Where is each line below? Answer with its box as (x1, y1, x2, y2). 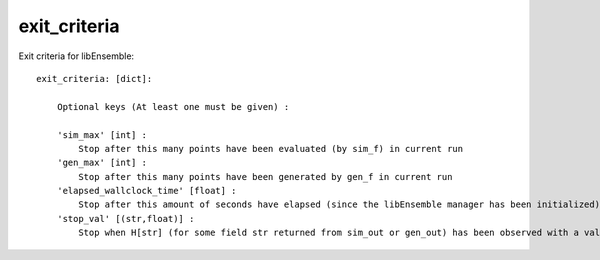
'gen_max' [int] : (56, 157, 148, 169)
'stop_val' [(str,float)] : (56, 213, 195, 224)
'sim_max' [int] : (56, 129, 148, 140)
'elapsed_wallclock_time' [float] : (56, 185, 237, 197)
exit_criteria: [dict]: (36, 73, 153, 84)
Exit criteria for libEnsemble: (18, 50, 135, 62)
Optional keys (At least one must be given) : (56, 101, 290, 112)
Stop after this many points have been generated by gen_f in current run (78, 171, 453, 182)
